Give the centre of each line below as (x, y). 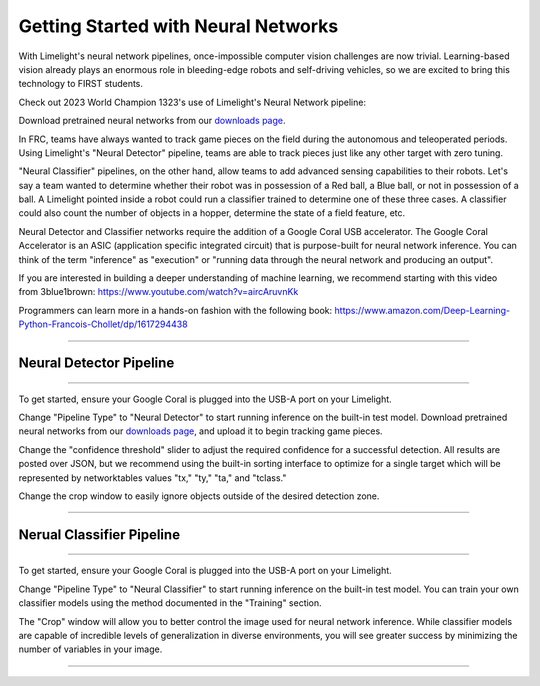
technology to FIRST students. (81, 84)
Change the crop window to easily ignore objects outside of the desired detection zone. (199, 496)
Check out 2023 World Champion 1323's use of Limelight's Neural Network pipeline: (192, 102)
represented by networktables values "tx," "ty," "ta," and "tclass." (152, 477)
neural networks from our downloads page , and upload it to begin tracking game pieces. (201, 431)
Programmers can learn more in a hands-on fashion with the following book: (175, 310)
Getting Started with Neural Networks (178, 26)
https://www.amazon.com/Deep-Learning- (422, 310)
